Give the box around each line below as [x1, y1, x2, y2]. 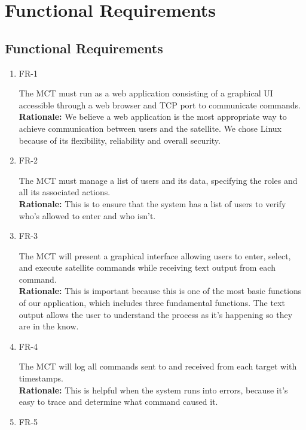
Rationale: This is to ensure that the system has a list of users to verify [19, 197, 286, 210]
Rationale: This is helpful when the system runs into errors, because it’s [19, 383, 288, 396]
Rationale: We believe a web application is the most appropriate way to [19, 110, 287, 123]
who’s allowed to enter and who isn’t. [19, 209, 156, 222]
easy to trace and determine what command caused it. [19, 395, 218, 408]
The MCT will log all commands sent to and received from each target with [19, 360, 297, 373]
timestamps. [19, 372, 63, 384]
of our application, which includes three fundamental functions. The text [19, 296, 285, 309]
